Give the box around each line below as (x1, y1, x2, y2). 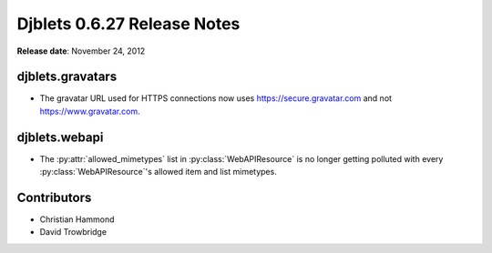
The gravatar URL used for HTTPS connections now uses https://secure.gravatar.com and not (39, 93, 392, 104)
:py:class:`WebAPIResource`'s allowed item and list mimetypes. (39, 167, 277, 177)
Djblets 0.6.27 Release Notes (16, 14, 241, 34)
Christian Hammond (39, 214, 115, 225)
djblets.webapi (16, 129, 104, 145)
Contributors (16, 189, 92, 205)
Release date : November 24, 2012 (16, 46, 146, 56)
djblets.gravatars (16, 69, 118, 85)
